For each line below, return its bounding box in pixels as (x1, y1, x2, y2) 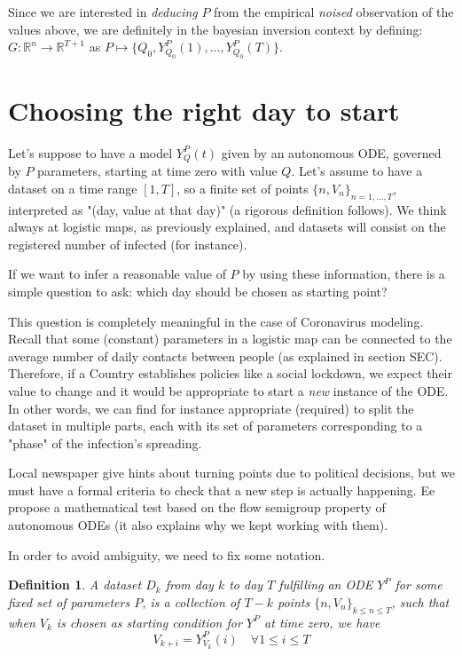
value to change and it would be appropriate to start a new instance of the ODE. (8, 381, 449, 399)
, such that (391, 592, 450, 611)
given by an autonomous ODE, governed (221, 143, 442, 162)
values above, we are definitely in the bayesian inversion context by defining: (8, 20, 423, 38)
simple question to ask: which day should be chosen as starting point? (8, 281, 388, 300)
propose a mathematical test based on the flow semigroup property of (8, 498, 386, 517)
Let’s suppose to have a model (8, 143, 173, 162)
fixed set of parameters (8, 592, 130, 611)
